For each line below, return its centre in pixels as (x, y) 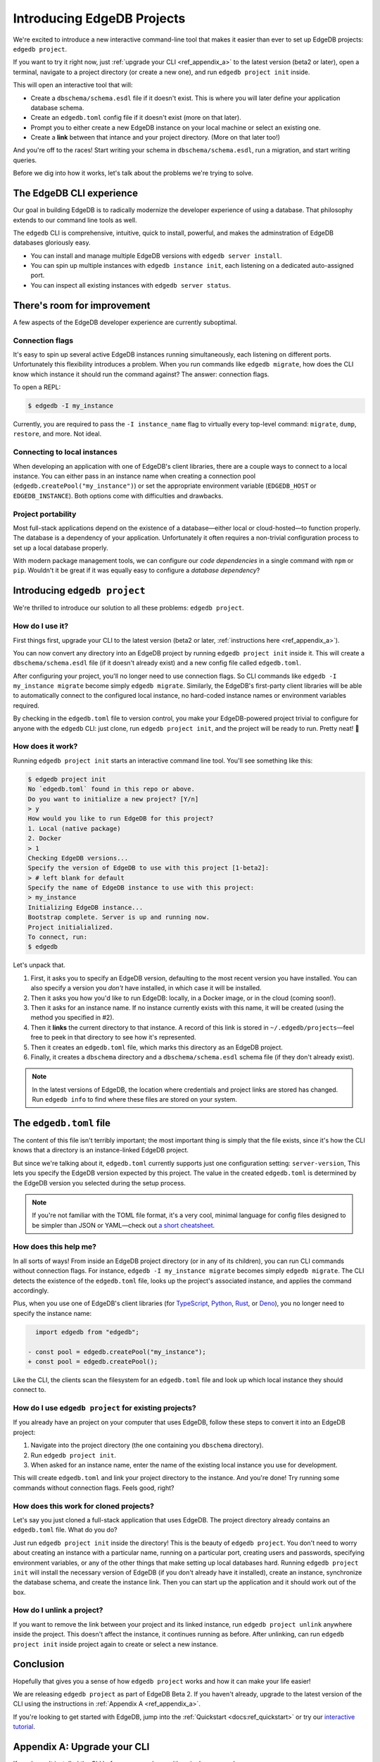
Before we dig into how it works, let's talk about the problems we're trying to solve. (133, 173)
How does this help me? (55, 1247)
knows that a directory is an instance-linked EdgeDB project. (101, 1150)
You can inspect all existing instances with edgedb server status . (131, 285)
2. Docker (45, 838)
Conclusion (39, 1664)
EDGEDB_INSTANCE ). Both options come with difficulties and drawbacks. (118, 495)
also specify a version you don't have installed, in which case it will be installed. (146, 988)
